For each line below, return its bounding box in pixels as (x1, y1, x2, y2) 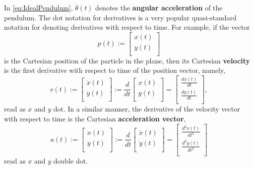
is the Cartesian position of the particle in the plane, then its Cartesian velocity (4, 55, 250, 65)
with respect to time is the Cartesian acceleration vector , (4, 113, 186, 124)
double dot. (53, 156, 88, 166)
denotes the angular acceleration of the (95, 2, 223, 12)
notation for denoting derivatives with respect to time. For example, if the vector (4, 22, 250, 32)
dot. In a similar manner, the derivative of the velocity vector (53, 104, 240, 114)
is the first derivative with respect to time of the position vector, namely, (4, 65, 226, 75)
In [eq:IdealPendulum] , (4, 2, 73, 12)
